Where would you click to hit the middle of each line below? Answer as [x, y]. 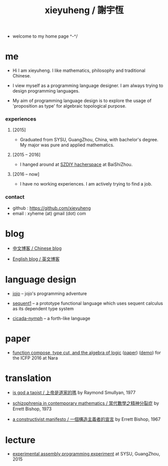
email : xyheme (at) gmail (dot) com [49, 213]
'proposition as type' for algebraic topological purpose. [69, 106]
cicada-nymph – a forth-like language [51, 318]
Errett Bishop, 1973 [32, 409]
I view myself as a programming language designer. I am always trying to [88, 85]
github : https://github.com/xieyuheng [52, 208]
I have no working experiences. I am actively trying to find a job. [86, 184]
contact [15, 197]
